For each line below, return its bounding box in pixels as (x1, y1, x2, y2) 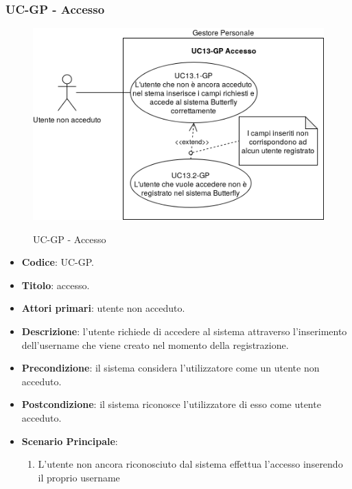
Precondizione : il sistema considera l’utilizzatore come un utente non (21, 361, 320, 375)
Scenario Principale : (21, 433, 118, 448)
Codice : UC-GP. (21, 255, 94, 269)
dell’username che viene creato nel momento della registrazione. (21, 337, 289, 352)
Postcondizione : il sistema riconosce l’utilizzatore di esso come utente (21, 397, 321, 411)
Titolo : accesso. (21, 277, 90, 292)
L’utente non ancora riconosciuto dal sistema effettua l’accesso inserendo (38, 457, 343, 471)
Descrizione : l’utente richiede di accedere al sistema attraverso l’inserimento (21, 324, 347, 339)
